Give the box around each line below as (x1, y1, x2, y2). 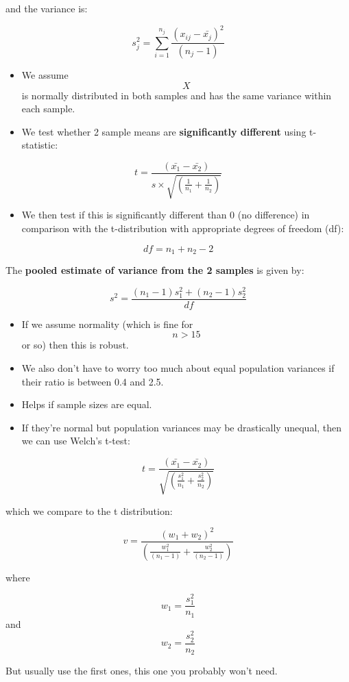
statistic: (21, 138, 58, 152)
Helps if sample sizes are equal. (21, 397, 152, 412)
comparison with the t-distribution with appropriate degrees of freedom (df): (21, 220, 344, 235)
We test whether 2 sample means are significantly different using (21, 124, 306, 138)
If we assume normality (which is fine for (21, 316, 193, 331)
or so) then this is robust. (21, 338, 129, 352)
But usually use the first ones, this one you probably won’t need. (5, 664, 278, 678)
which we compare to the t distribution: (5, 503, 173, 518)
